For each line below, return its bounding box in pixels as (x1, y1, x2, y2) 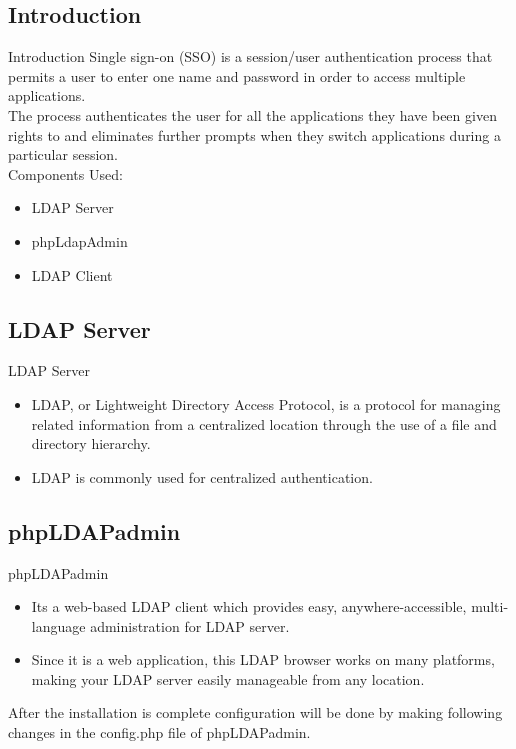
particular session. (8, 144, 118, 165)
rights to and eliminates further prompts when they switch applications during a (8, 124, 501, 145)
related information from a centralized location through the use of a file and (31, 413, 497, 434)
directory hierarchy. (31, 433, 151, 454)
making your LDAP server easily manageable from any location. (31, 668, 425, 689)
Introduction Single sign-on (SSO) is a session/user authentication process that (8, 46, 493, 67)
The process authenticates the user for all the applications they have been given (8, 104, 497, 125)
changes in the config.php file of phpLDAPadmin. (8, 722, 311, 743)
